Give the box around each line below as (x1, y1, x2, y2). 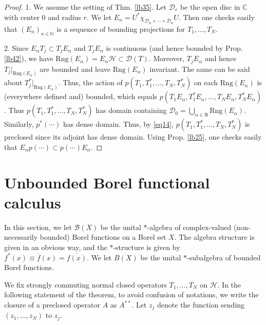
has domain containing (96, 105, 167, 116)
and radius (48, 11, 81, 22)
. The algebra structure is (174, 232, 255, 242)
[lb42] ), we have (4, 53, 53, 64)
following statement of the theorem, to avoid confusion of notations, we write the (4, 289, 259, 300)
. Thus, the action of (58, 77, 123, 88)
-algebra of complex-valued (147, 221, 232, 232)
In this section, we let (4, 221, 72, 232)
